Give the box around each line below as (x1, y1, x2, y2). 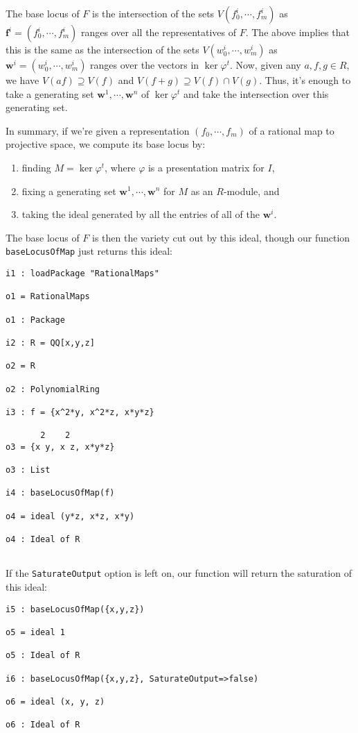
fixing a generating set (21, 183, 116, 198)
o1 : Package (6, 314, 65, 325)
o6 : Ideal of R (6, 720, 80, 730)
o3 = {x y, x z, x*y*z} (6, 441, 115, 452)
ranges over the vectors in (90, 58, 199, 71)
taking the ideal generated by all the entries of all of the (21, 207, 260, 221)
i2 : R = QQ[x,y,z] (6, 337, 95, 348)
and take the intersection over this (183, 86, 329, 101)
